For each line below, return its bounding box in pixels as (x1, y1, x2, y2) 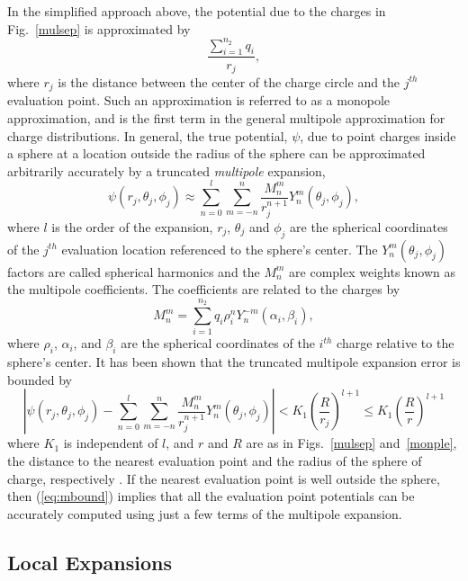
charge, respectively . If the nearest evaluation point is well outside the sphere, (7, 469, 440, 487)
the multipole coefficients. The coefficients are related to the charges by (7, 280, 400, 299)
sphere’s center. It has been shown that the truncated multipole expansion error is (7, 353, 461, 371)
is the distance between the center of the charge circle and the (58, 72, 400, 91)
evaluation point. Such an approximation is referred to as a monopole (7, 91, 391, 110)
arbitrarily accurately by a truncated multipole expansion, (7, 161, 326, 180)
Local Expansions (7, 548, 172, 576)
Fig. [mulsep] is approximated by (7, 19, 191, 38)
